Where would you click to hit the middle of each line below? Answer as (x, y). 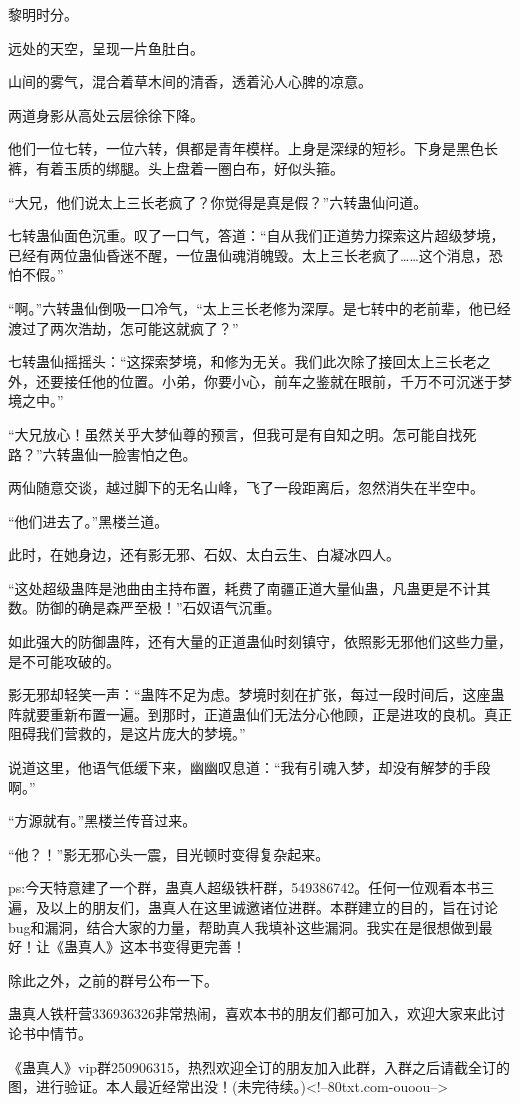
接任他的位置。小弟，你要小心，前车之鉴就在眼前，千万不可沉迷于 (280, 380)
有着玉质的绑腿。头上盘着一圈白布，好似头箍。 (189, 167)
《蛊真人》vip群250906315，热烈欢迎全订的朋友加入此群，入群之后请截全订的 (259, 1066)
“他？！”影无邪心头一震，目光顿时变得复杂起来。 (169, 853)
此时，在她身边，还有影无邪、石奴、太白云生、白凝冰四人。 (204, 554)
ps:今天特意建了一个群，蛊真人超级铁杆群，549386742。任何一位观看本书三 (251, 887)
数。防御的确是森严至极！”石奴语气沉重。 (144, 607)
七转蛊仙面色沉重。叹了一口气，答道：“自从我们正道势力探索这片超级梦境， (256, 235)
